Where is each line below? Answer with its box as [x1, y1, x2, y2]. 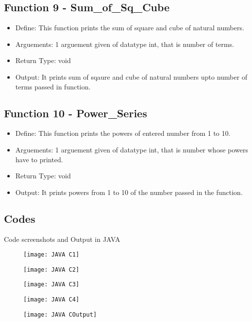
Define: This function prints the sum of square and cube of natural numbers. [15, 22, 244, 33]
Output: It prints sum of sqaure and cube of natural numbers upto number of [15, 71, 248, 82]
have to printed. [15, 154, 63, 164]
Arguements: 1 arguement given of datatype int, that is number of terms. [15, 39, 234, 49]
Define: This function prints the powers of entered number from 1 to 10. [15, 128, 231, 138]
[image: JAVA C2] [23, 266, 79, 273]
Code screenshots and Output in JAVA [4, 234, 120, 244]
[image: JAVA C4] [23, 296, 79, 303]
